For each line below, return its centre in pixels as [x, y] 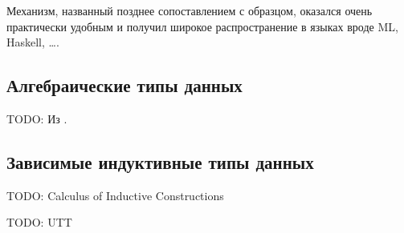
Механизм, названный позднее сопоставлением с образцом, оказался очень [190, 10]
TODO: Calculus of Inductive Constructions [115, 195]
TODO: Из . [37, 118]
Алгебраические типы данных [124, 85]
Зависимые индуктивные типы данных [160, 161]
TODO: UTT [39, 222]
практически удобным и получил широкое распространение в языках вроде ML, [202, 26]
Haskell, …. [33, 42]
